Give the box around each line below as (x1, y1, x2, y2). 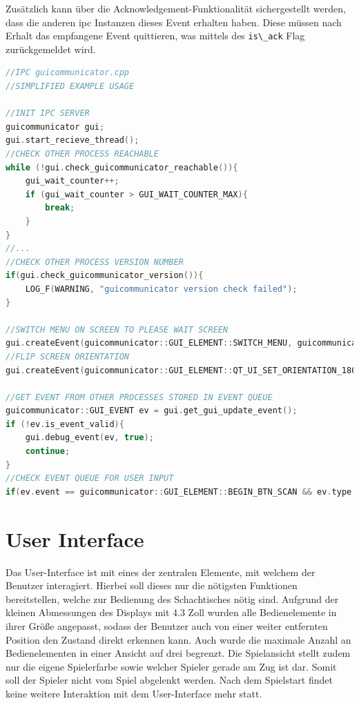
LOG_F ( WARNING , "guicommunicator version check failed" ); (25, 284, 298, 294)
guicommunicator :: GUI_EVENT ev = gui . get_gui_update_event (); (6, 406, 298, 416)
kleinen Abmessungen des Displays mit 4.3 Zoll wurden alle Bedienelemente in (6, 605, 337, 620)
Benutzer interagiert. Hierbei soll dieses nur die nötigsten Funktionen (6, 578, 298, 593)
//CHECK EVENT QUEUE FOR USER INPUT (6, 473, 174, 484)
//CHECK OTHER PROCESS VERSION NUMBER (6, 257, 184, 267)
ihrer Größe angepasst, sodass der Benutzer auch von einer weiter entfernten (6, 618, 328, 633)
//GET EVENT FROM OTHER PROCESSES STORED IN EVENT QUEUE (6, 392, 273, 402)
